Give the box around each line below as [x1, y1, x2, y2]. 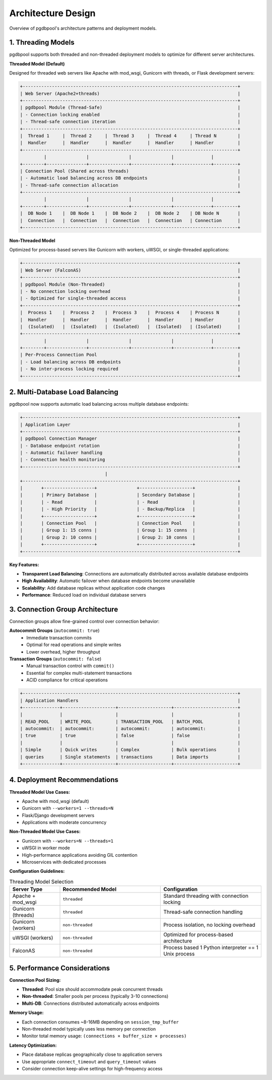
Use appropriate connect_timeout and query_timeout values [22, 1058, 156, 1064]
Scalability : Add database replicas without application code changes [22, 585, 166, 591]
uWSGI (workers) [12, 934, 53, 941]
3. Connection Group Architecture [9, 605, 118, 613]
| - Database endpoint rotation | [20, 442, 241, 449]
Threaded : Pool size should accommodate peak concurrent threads [22, 986, 163, 992]
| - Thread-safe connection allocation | [20, 182, 241, 188]
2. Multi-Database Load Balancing [9, 388, 118, 397]
